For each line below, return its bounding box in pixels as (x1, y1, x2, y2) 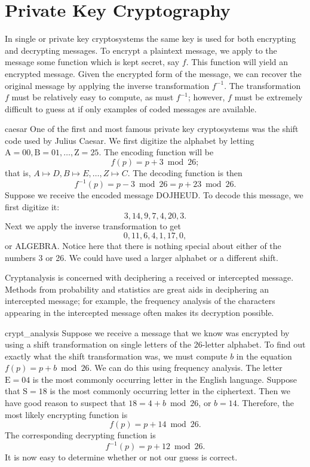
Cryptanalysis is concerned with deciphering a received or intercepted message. (5, 271, 294, 284)
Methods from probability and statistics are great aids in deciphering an (5, 282, 269, 295)
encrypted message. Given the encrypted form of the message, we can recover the (5, 67, 302, 79)
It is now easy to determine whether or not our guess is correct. (5, 451, 238, 463)
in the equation (236, 349, 292, 362)
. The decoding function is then (127, 167, 243, 179)
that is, (5, 167, 31, 179)
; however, (188, 91, 225, 103)
